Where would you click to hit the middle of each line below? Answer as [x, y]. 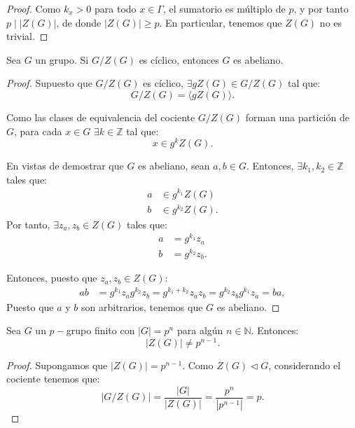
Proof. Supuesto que [49, 83]
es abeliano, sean [174, 166]
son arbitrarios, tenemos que [142, 306]
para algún [200, 330]
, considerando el [305, 365]
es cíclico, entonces [179, 59]
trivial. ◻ [27, 36]
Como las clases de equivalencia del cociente [101, 117]
